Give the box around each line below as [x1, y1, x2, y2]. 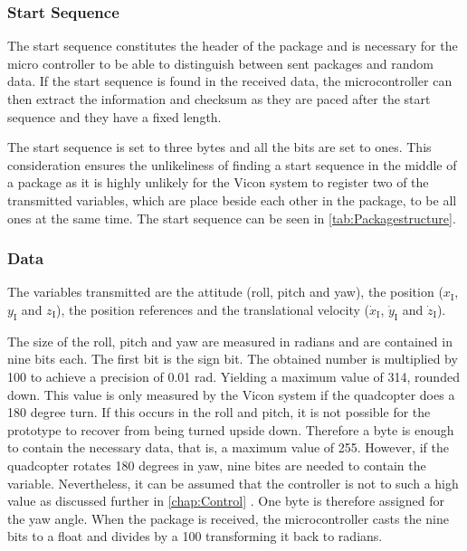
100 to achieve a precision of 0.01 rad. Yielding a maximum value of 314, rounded [7, 366, 460, 385]
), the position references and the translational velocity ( [55, 299, 370, 318]
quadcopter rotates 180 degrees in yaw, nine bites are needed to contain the [7, 455, 426, 474]
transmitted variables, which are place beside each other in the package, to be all [7, 190, 457, 209]
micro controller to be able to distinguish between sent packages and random [7, 53, 434, 72]
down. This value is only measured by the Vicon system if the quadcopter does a [7, 385, 455, 404]
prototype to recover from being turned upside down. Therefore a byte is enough [7, 420, 454, 439]
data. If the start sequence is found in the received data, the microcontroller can [7, 71, 453, 90]
